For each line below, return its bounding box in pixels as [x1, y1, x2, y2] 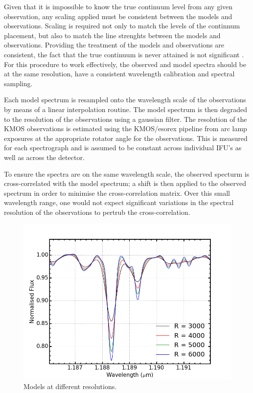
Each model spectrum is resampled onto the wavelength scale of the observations [4, 94, 246, 105]
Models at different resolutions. [23, 381, 117, 392]
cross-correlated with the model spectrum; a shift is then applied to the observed [4, 178, 246, 188]
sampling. [4, 78, 33, 88]
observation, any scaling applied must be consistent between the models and [4, 11, 232, 21]
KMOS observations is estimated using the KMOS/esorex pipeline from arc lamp [4, 123, 247, 134]
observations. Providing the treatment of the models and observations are [4, 40, 224, 50]
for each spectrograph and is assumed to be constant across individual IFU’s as [4, 142, 242, 153]
